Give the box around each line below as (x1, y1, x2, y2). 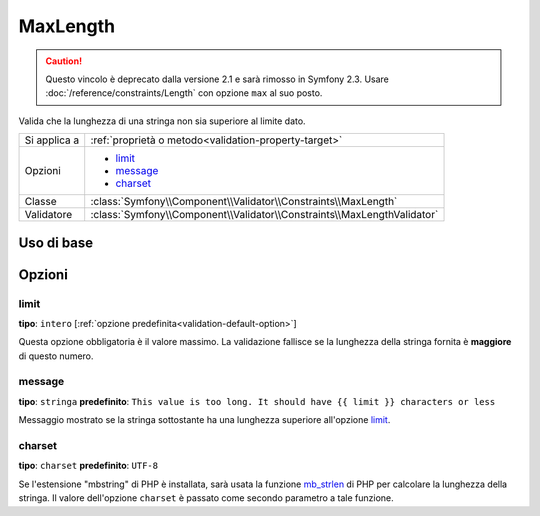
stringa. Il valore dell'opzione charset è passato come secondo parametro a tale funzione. (18, 492, 394, 504)
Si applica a (24, 133, 80, 147)
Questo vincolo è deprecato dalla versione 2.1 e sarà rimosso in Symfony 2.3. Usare (45, 73, 390, 85)
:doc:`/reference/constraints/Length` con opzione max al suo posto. (45, 87, 323, 99)
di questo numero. (18, 350, 94, 362)
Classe (24, 195, 57, 209)
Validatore (24, 208, 73, 222)
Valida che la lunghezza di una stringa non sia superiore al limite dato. (18, 115, 306, 127)
